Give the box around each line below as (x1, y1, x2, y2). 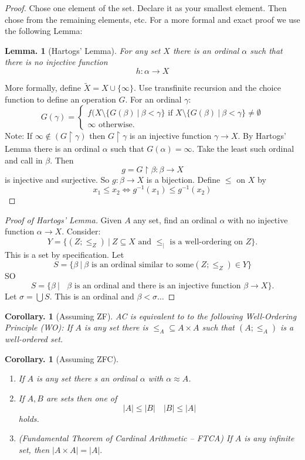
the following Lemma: (5, 25, 83, 37)
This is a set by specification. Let (5, 248, 124, 260)
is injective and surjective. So (5, 173, 110, 185)
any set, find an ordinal (133, 213, 217, 226)
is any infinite (244, 432, 294, 444)
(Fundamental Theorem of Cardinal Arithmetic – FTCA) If (18, 432, 232, 444)
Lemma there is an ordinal (5, 142, 100, 155)
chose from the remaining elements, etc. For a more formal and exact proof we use (5, 13, 300, 25)
